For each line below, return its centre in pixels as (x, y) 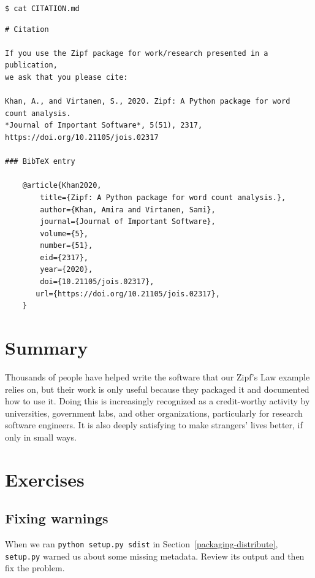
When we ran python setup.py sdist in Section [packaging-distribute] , (142, 544)
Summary (47, 348)
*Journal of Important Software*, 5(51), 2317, (104, 125)
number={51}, (66, 246)
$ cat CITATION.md (42, 9)
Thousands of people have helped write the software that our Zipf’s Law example (157, 376)
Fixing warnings (57, 518)
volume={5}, (64, 233)
